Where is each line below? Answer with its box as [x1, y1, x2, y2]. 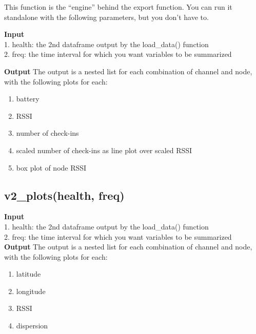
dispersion [16, 320, 48, 331]
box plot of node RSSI [16, 162, 87, 173]
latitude [16, 268, 41, 279]
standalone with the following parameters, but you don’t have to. [4, 11, 209, 22]
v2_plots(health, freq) [4, 187, 125, 203]
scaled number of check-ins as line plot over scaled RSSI [16, 144, 192, 155]
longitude [16, 285, 46, 296]
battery [16, 93, 40, 104]
